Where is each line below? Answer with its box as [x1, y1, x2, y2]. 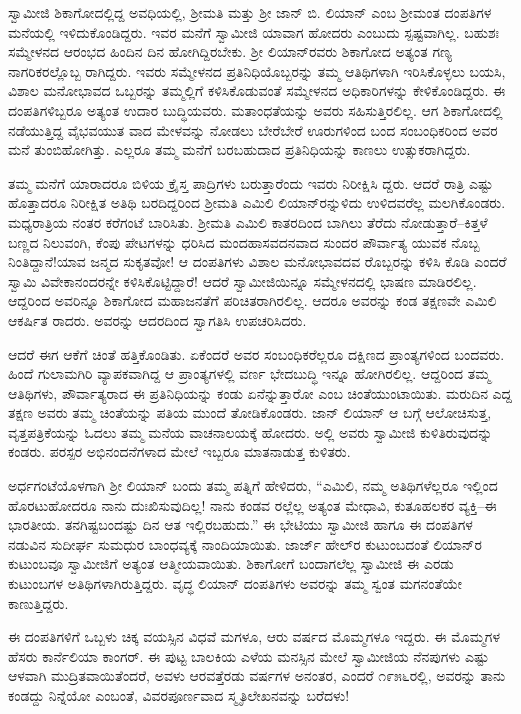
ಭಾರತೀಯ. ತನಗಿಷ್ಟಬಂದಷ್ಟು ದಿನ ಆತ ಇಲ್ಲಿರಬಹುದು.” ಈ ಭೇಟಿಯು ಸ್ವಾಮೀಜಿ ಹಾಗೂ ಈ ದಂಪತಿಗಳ [8, 514, 473, 535]
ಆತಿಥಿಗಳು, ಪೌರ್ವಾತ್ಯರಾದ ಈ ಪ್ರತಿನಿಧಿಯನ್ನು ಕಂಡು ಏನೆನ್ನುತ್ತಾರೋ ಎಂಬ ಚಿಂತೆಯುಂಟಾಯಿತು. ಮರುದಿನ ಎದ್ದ [8, 382, 512, 403]
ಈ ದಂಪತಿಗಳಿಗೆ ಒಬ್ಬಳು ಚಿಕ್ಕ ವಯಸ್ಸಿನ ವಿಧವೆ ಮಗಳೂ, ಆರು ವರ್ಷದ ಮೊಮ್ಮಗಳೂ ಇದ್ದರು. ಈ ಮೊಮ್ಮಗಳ [8, 626, 501, 647]
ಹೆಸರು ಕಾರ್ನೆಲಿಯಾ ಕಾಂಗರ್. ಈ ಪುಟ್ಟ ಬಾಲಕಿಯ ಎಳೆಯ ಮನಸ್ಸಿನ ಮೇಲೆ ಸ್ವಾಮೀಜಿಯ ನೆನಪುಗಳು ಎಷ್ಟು [8, 645, 489, 666]
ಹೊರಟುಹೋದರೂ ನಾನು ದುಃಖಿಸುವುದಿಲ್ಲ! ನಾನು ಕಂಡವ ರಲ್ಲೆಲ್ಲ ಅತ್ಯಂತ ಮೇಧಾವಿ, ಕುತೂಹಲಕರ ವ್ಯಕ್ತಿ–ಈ [8, 494, 497, 515]
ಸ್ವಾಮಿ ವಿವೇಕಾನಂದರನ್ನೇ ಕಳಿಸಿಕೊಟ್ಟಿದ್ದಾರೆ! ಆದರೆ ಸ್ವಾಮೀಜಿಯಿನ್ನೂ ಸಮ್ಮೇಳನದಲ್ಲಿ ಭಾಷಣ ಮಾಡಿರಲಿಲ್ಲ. [8, 270, 477, 291]
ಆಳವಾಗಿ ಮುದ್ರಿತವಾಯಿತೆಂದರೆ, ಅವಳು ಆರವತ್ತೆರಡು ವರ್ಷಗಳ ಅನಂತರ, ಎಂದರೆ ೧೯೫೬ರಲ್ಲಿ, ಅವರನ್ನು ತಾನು [8, 665, 506, 686]
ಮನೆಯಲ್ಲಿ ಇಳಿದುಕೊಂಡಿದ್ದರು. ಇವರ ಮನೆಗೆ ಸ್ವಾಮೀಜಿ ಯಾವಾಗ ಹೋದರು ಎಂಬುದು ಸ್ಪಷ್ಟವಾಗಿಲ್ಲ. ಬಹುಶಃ [8, 21, 500, 42]
